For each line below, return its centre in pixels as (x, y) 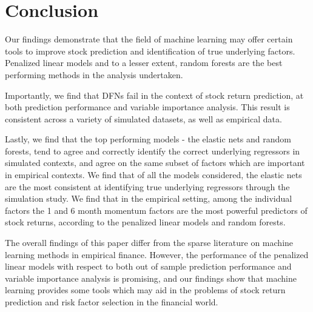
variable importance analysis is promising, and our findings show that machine (151, 278)
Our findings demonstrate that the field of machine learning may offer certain (149, 39)
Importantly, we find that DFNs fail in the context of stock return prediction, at (154, 95)
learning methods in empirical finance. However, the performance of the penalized (157, 254)
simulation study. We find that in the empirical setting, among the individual (149, 198)
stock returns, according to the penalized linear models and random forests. (145, 222)
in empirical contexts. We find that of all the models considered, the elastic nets (153, 175)
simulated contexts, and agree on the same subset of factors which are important (155, 163)
